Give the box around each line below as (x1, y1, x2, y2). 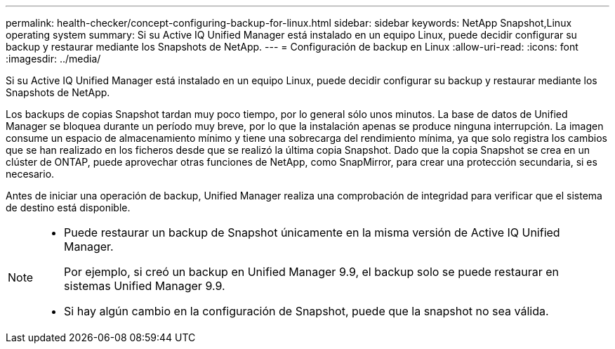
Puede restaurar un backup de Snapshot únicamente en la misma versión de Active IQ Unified (64, 225, 560, 239)
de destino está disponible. (6, 202, 131, 213)
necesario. (6, 168, 55, 180)
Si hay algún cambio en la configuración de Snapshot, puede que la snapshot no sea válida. (64, 304, 549, 318)
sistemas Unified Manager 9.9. (64, 279, 225, 293)
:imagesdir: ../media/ (6, 53, 101, 65)
